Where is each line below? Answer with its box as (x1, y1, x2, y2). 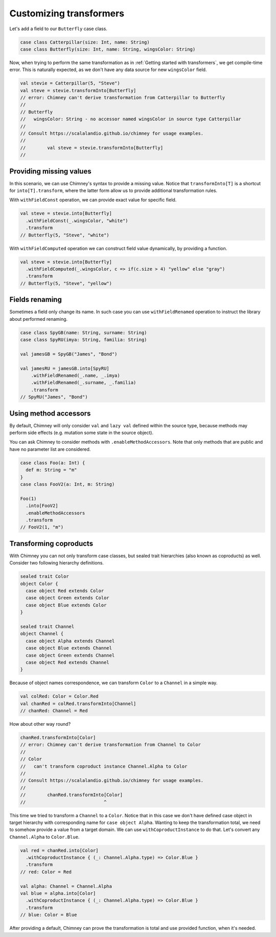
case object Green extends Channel (26, 652, 115, 658)
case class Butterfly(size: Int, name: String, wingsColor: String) (20, 46, 196, 52)
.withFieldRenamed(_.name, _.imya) (31, 373, 120, 378)
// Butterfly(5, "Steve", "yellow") (20, 280, 112, 286)
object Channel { (20, 631, 64, 637)
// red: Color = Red (20, 869, 72, 875)
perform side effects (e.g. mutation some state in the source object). (9, 430, 153, 436)
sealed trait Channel (20, 623, 75, 629)
